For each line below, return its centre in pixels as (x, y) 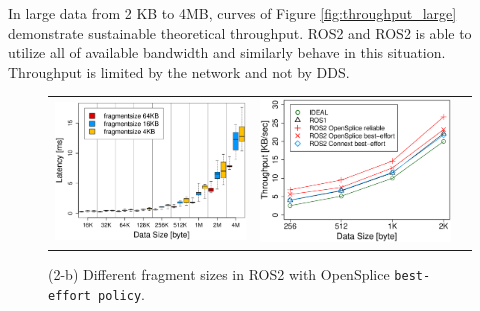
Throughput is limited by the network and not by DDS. (179, 71)
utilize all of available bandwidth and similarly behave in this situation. (227, 52)
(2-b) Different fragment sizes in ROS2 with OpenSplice (219, 274)
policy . (121, 293)
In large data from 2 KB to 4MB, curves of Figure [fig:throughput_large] (232, 13)
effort (69, 295)
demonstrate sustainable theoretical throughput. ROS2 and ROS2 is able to (240, 32)
